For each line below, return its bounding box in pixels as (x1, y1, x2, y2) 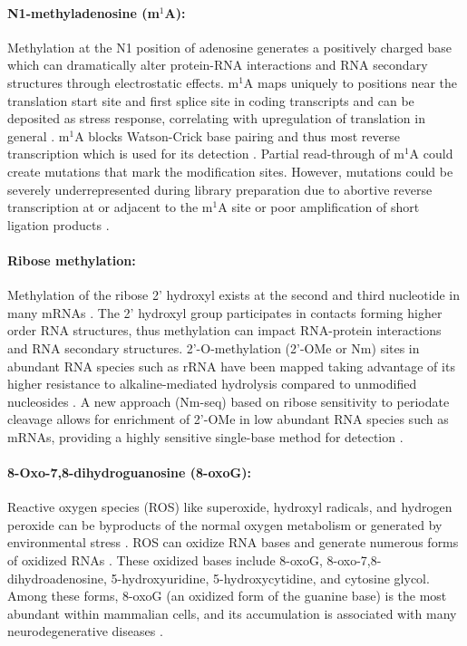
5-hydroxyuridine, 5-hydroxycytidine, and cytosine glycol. (111, 568, 430, 587)
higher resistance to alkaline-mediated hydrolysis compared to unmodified (7, 374, 417, 393)
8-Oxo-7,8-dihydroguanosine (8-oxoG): (7, 463, 251, 482)
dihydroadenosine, (7, 568, 107, 587)
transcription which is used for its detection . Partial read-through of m (7, 144, 404, 163)
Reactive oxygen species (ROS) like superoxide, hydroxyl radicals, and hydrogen (7, 497, 452, 516)
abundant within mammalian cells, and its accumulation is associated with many (7, 603, 457, 622)
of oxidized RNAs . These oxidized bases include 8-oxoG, (7, 551, 323, 570)
